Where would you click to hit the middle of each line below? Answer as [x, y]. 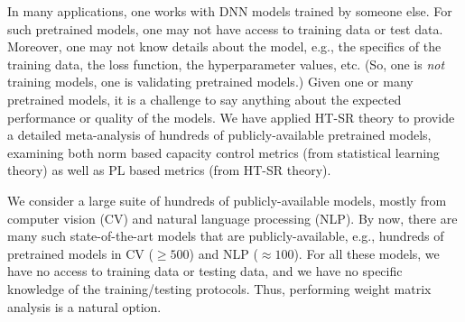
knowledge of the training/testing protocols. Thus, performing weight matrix [219, 288]
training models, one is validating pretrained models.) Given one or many [210, 82]
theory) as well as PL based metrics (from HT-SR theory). [169, 170]
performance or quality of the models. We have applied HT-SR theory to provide [231, 117]
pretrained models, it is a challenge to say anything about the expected [205, 99]
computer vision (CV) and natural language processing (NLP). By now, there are [232, 218]
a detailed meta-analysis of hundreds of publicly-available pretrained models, [219, 135]
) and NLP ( [223, 253]
